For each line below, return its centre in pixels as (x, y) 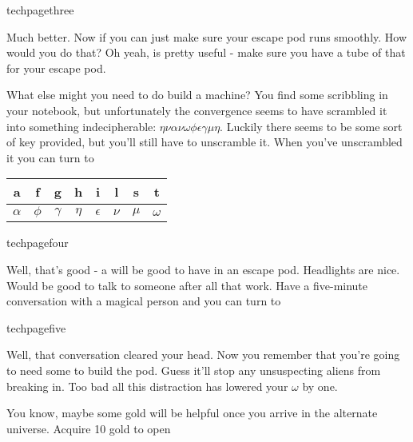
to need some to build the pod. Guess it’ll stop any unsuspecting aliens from (194, 370)
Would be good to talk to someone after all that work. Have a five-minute (187, 285)
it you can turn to (50, 157)
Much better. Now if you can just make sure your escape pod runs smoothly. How (207, 36)
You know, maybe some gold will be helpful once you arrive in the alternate (192, 413)
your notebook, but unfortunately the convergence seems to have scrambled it (197, 110)
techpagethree (40, 10)
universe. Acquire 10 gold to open (89, 428)
